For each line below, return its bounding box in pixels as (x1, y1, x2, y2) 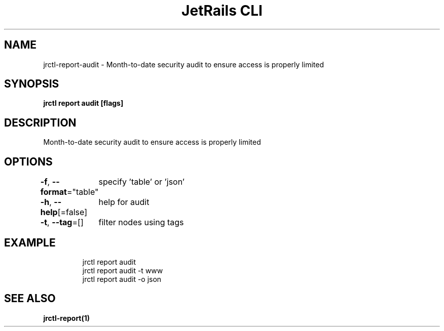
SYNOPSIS (4, 77, 59, 91)
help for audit (98, 197, 150, 208)
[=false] (57, 207, 88, 218)
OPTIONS (4, 155, 53, 168)
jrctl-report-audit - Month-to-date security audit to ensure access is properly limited (43, 60, 324, 69)
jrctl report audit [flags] (43, 99, 124, 108)
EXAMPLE (4, 236, 56, 249)
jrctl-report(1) (43, 313, 90, 322)
